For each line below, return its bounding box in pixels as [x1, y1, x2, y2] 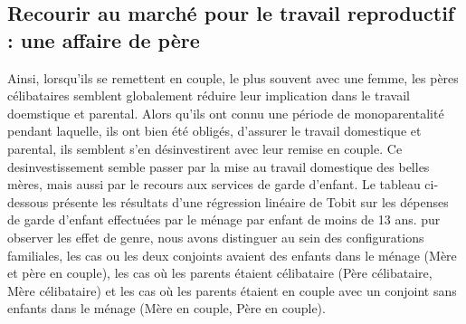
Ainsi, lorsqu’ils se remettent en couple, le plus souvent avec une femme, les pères [7, 68, 459, 87]
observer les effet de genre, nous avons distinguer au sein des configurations [7, 227, 424, 246]
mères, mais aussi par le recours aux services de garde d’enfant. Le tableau [7, 175, 421, 194]
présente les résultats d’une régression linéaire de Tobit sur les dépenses [52, 192, 449, 211]
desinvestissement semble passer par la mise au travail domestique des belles [7, 157, 430, 176]
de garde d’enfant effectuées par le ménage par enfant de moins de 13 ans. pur [7, 210, 441, 229]
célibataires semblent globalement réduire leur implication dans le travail [7, 86, 410, 105]
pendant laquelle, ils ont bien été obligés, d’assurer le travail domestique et [7, 121, 422, 140]
